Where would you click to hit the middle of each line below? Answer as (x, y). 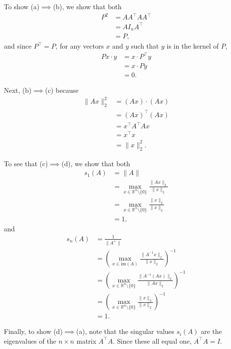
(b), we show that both (87, 6)
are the (211, 331)
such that (145, 46)
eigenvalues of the (30, 340)
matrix (86, 340)
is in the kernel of (193, 46)
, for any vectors (80, 46)
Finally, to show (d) (33, 331)
